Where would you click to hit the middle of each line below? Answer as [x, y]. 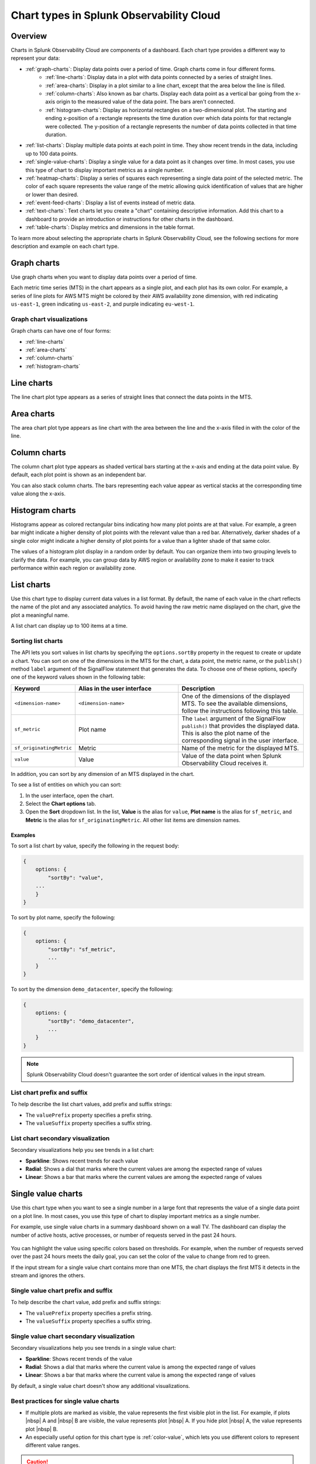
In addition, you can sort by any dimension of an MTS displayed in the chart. [103, 774]
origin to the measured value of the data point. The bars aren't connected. [146, 102]
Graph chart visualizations [49, 319]
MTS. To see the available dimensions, [235, 703]
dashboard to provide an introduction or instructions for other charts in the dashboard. [130, 219]
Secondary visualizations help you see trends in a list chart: [83, 1150]
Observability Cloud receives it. [225, 763]
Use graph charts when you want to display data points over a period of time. [104, 277]
